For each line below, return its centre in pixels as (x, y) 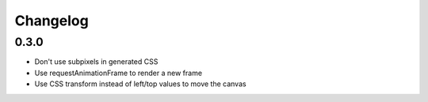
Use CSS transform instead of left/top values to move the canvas (140, 84)
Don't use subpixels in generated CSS (96, 62)
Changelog (52, 21)
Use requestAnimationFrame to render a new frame (118, 73)
